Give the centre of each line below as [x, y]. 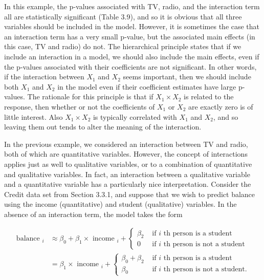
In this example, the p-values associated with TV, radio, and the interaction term [132, 6]
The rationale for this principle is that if [90, 96]
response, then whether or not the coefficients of [80, 106]
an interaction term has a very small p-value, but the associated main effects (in [130, 36]
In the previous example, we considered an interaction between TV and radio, [126, 144]
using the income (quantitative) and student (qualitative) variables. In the [120, 204]
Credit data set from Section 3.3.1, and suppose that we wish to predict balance [130, 194]
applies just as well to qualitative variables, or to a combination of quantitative [128, 164]
